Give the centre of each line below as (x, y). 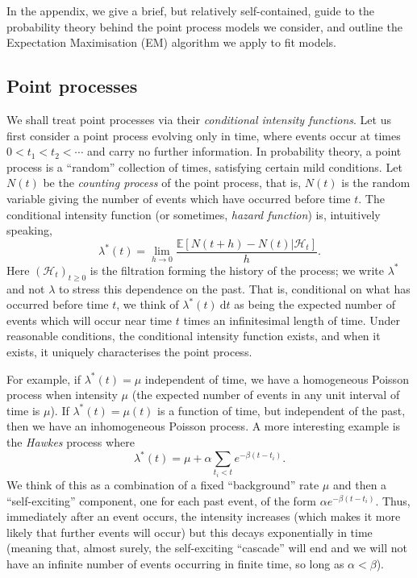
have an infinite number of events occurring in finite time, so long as (175, 563)
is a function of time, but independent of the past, (281, 410)
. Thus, (393, 500)
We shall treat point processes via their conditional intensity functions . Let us (199, 119)
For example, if (44, 378)
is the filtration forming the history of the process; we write (237, 270)
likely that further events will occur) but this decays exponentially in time (190, 532)
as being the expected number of (315, 304)
